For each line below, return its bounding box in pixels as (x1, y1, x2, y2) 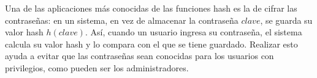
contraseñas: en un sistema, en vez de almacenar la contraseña (5, 13, 239, 26)
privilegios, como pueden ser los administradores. (5, 61, 189, 74)
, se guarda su (260, 13, 313, 26)
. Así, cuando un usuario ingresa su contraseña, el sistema (85, 26, 302, 38)
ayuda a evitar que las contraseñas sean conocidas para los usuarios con (5, 49, 274, 62)
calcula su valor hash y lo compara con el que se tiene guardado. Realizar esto (5, 37, 298, 50)
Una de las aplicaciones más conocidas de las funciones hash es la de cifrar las (5, 2, 297, 14)
